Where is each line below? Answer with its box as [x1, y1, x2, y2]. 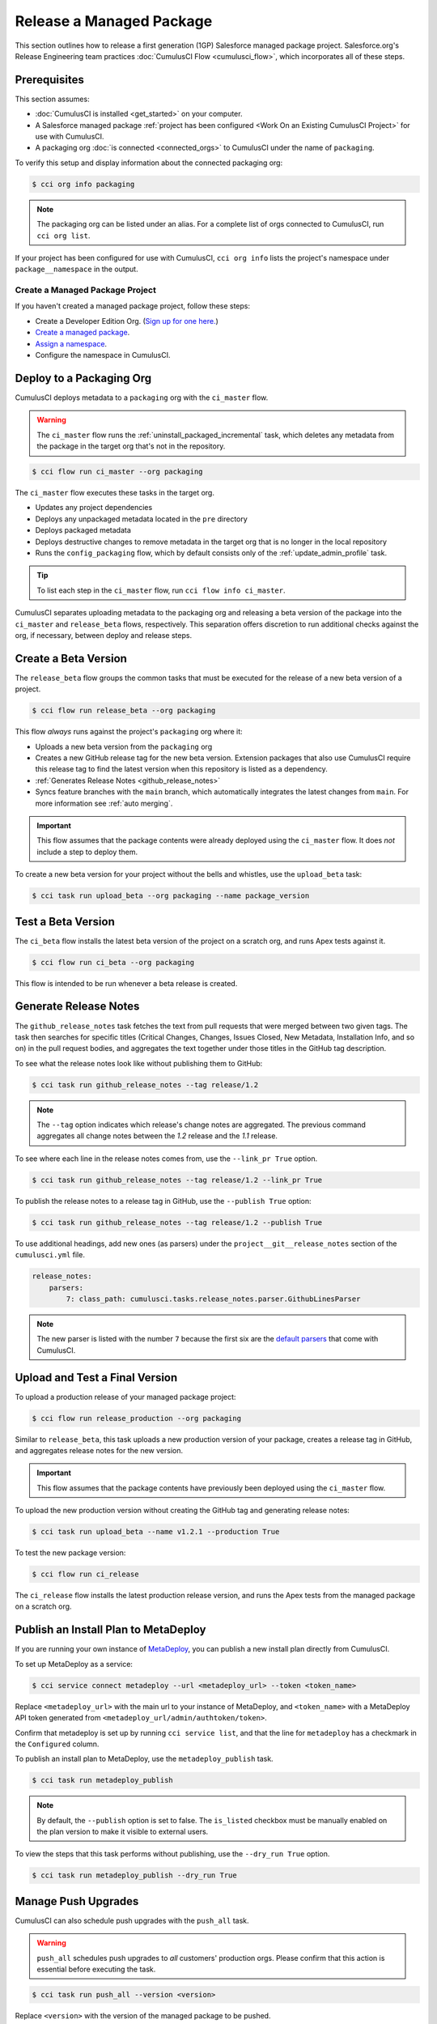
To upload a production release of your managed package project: [15, 1392, 236, 1401]
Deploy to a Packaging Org [15, 371, 152, 385]
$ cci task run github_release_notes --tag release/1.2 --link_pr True [32, 1175, 323, 1184]
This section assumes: [15, 94, 90, 104]
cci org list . [36, 231, 91, 240]
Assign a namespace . [35, 338, 108, 348]
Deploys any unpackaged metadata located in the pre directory [35, 514, 248, 524]
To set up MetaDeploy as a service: [15, 1659, 134, 1669]
